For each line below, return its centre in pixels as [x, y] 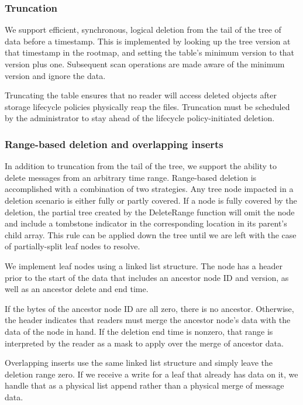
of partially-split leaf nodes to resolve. [73, 246]
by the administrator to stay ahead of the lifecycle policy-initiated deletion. [140, 118]
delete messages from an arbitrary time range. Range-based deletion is [131, 177]
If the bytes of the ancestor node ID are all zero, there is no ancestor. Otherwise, [149, 308]
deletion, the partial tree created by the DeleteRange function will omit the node [150, 212]
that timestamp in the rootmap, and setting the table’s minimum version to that [150, 52]
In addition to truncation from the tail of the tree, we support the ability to [141, 166]
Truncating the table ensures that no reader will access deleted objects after [141, 95]
